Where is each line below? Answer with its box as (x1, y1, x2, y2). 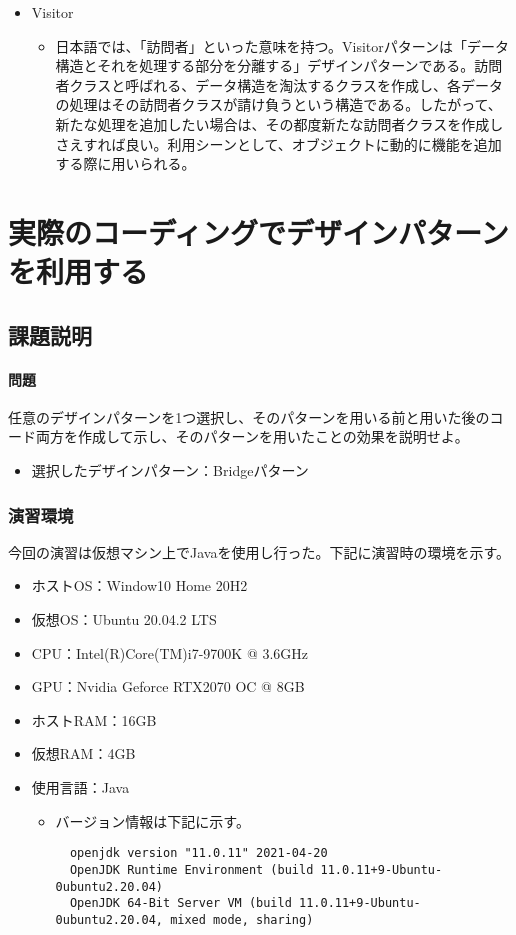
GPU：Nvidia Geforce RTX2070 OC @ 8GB (31, 676, 305, 697)
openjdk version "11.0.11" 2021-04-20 (69, 846, 328, 861)
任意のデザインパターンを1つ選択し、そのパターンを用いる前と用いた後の (8, 406, 490, 427)
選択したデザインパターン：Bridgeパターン (31, 460, 309, 481)
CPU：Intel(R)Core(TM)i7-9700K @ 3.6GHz (31, 642, 309, 663)
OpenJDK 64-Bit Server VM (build (69, 896, 292, 911)
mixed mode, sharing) (170, 912, 314, 927)
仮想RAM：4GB (31, 743, 136, 764)
